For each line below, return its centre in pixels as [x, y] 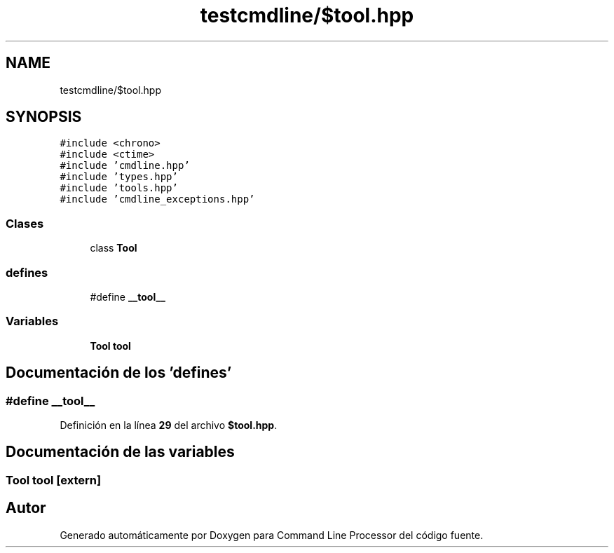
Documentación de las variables [120, 452]
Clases [25, 223]
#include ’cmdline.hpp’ [125, 166]
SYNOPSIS [44, 117]
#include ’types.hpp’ [119, 177]
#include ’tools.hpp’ [119, 188]
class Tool [114, 248]
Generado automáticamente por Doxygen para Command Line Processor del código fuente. [272, 535]
